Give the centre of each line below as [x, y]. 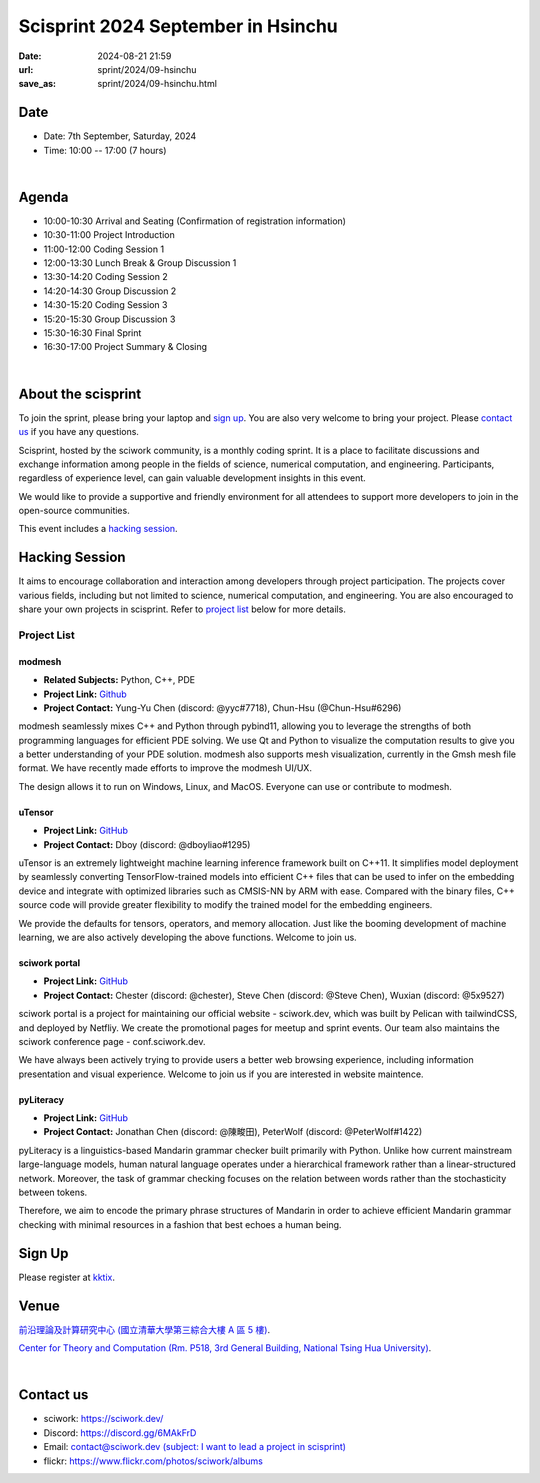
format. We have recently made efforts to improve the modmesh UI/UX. [165, 768]
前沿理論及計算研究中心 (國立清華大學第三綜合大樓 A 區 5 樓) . [144, 1329]
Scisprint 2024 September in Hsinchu [178, 26]
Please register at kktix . [66, 1277]
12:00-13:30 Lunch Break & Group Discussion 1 [140, 263]
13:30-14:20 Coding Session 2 [106, 277]
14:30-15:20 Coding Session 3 [105, 305]
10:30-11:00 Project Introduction [109, 235]
